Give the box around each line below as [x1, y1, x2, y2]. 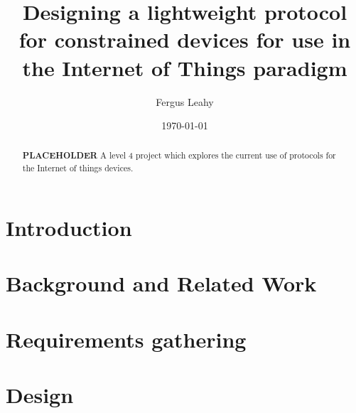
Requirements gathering [6, 324, 247, 353]
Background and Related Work [6, 269, 317, 298]
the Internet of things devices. [22, 162, 134, 174]
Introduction [6, 213, 132, 242]
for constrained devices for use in [18, 25, 351, 54]
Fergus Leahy [156, 94, 214, 109]
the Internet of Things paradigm [22, 53, 347, 82]
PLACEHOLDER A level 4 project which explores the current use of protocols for [22, 149, 336, 162]
